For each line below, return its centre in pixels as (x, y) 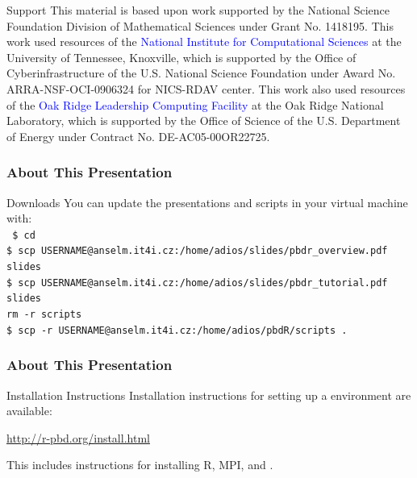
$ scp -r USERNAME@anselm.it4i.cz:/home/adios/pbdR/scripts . (177, 330)
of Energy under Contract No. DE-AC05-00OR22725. (138, 136)
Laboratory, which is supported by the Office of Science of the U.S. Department (204, 121)
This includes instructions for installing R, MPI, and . (140, 465)
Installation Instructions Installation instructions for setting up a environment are (209, 395)
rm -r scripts (44, 315)
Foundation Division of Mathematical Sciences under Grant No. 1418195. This (200, 25)
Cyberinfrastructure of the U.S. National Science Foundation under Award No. (201, 73)
